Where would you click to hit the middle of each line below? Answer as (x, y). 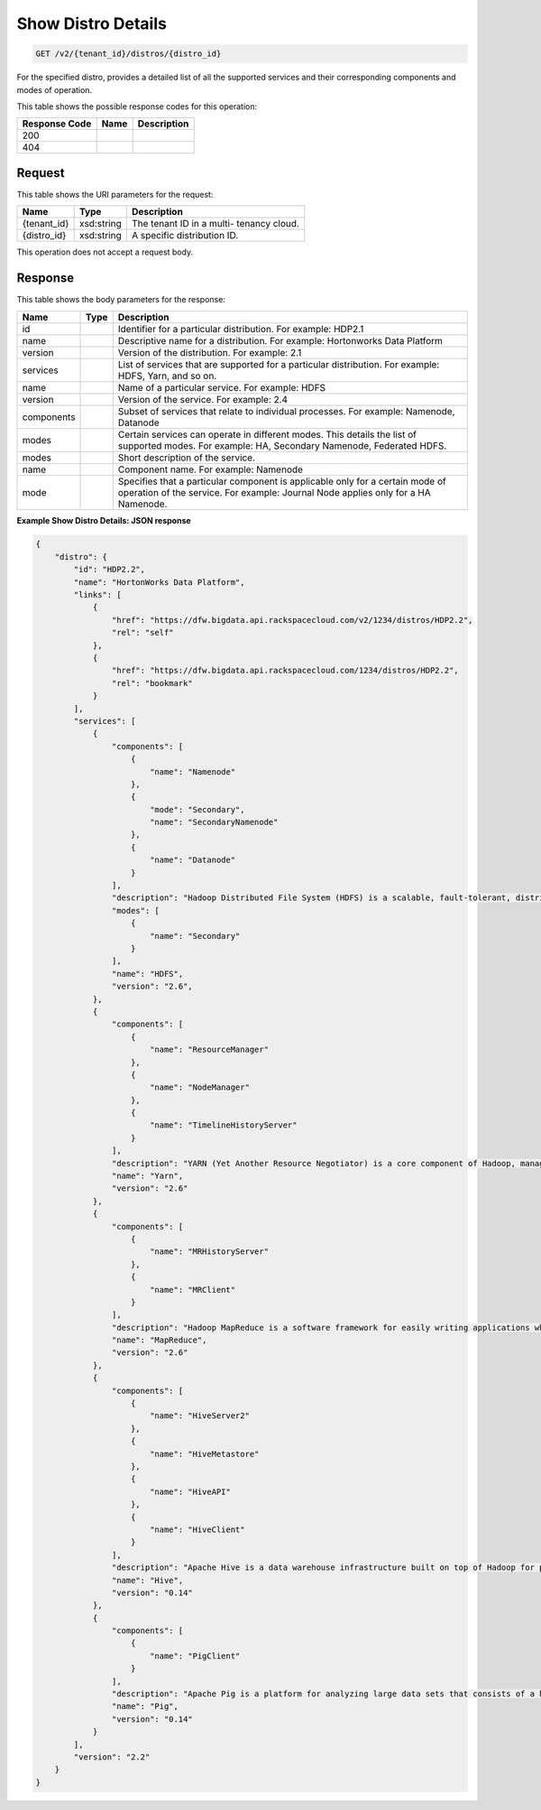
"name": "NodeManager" (199, 1087)
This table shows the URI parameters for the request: (115, 194)
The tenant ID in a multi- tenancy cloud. (215, 224)
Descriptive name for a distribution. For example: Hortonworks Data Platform (280, 340)
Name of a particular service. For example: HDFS (222, 387)
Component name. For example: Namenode (211, 469)
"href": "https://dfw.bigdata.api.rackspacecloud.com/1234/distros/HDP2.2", (285, 671)
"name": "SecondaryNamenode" (214, 822)
